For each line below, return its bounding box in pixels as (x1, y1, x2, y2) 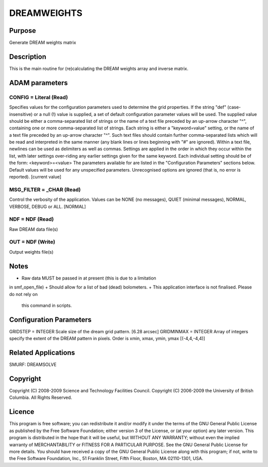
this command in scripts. (21, 302, 72, 308)
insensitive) (9, 111, 33, 117)
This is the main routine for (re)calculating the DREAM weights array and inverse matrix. (9, 65, 189, 72)
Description (9, 52, 47, 61)
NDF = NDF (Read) (9, 216, 54, 223)
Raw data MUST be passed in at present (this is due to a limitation (21, 275, 156, 281)
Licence (9, 408, 35, 416)
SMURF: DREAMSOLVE (9, 362, 57, 368)
